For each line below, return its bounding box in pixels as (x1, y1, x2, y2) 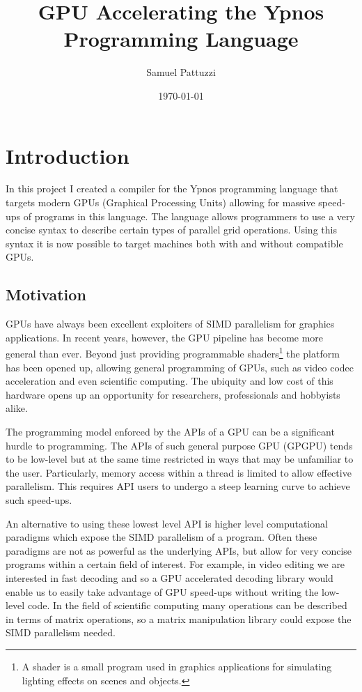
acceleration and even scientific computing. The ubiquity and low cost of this (6, 374, 333, 388)
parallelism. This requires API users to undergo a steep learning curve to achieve (6, 479, 350, 493)
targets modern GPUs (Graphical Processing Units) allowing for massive (6, 195, 315, 210)
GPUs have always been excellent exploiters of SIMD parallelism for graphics (6, 316, 335, 331)
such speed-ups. (6, 492, 72, 507)
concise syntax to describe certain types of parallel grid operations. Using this (6, 222, 337, 237)
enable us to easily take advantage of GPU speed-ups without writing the (6, 584, 319, 599)
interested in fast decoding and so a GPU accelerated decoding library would (6, 570, 333, 585)
